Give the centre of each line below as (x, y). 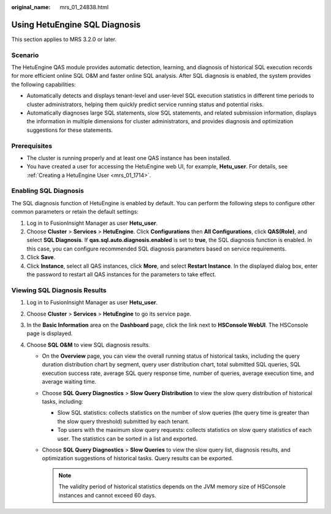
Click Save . (41, 257)
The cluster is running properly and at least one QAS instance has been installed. (129, 158)
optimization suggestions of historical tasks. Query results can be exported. (138, 458)
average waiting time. (69, 382)
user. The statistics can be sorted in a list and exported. (127, 439)
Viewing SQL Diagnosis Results (59, 290)
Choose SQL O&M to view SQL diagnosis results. (88, 345)
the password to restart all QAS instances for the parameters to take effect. (121, 274)
